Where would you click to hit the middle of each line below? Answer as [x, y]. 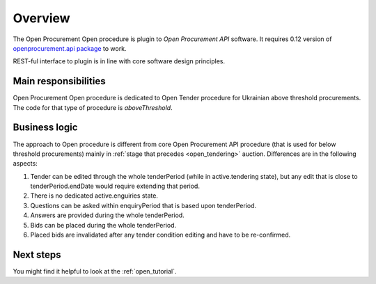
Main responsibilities [59, 81]
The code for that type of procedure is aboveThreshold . [93, 107]
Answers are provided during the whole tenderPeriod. [107, 215]
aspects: [25, 164]
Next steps [37, 254]
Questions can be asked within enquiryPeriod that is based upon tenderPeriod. [143, 205]
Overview [41, 18]
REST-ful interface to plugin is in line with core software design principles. [119, 61]
